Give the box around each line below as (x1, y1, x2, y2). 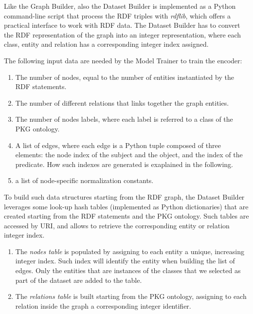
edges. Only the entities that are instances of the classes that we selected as (15, 265, 241, 276)
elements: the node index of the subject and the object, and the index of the (15, 149, 243, 160)
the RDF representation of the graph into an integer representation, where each (4, 29, 241, 39)
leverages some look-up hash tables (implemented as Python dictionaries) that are (4, 201, 249, 211)
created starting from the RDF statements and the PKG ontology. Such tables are (4, 211, 249, 221)
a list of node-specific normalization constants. (15, 175, 154, 185)
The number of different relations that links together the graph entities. (15, 97, 229, 108)
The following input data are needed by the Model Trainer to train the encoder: (4, 55, 242, 65)
